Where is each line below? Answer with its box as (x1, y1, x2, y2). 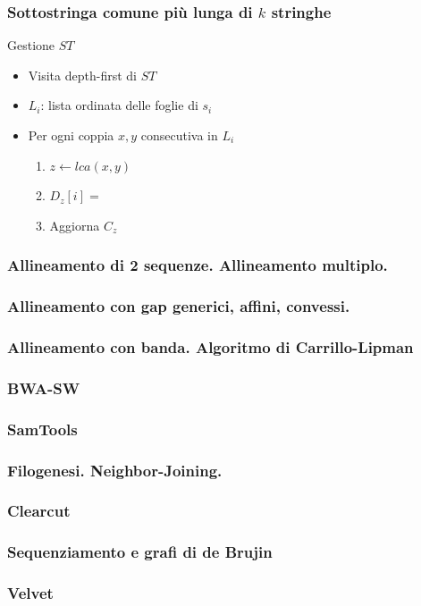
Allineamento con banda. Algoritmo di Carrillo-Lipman (7, 335, 414, 358)
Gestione (7, 36, 55, 55)
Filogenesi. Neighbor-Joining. (7, 459, 223, 481)
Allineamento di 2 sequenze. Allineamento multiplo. (7, 254, 388, 276)
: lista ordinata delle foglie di (40, 96, 198, 114)
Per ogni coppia (28, 126, 114, 144)
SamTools (7, 417, 78, 440)
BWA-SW (7, 376, 80, 399)
